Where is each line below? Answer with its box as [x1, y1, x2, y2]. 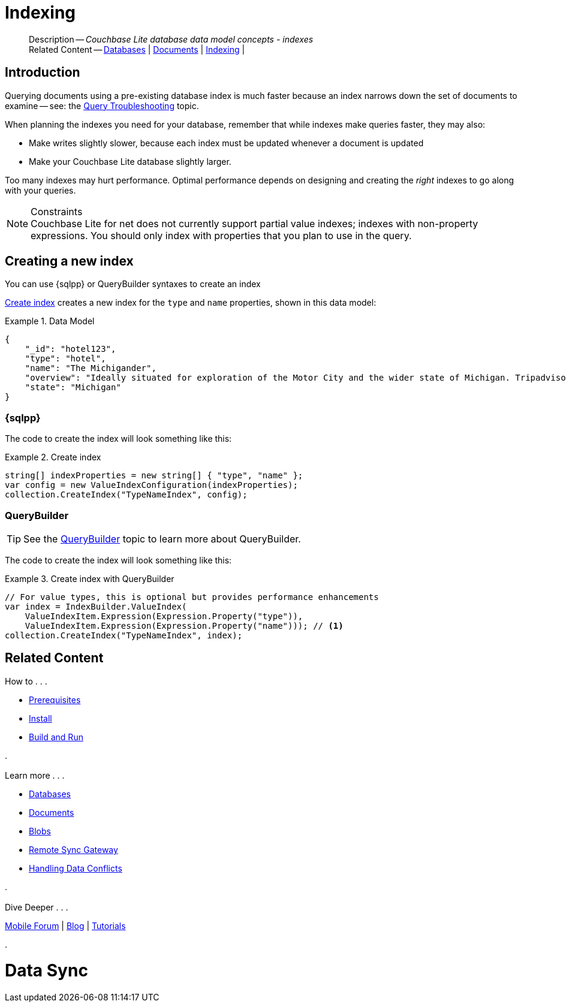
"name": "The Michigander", [25, 363, 156, 373]
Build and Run [29, 731, 83, 742]
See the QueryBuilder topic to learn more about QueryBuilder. [23, 532, 301, 545]
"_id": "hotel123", [25, 344, 116, 354]
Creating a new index [5, 254, 134, 269]
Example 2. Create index [5, 452, 101, 463]
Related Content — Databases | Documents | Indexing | [29, 44, 245, 55]
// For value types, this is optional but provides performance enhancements [5, 592, 379, 602]
